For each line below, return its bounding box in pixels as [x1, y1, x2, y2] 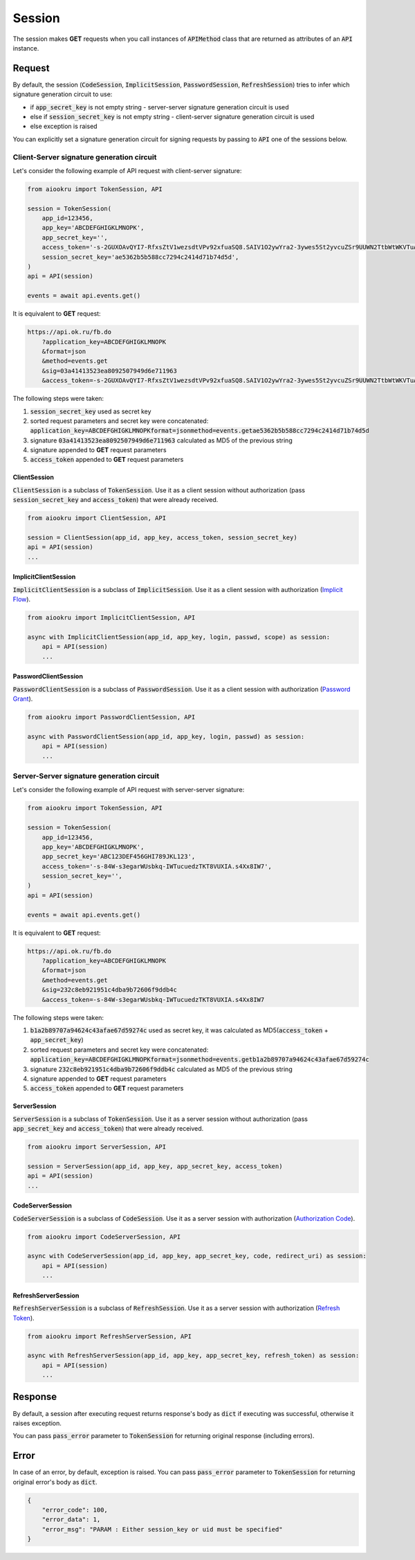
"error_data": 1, [41, 1516, 101, 1523]
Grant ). [12, 694, 33, 703]
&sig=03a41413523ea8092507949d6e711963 [41, 367, 178, 375]
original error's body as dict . [12, 1478, 98, 1486]
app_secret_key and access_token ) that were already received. [12, 1124, 204, 1133]
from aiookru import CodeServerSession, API [27, 1232, 181, 1241]
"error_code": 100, [41, 1506, 109, 1514]
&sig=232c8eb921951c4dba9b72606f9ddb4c [41, 986, 178, 994]
